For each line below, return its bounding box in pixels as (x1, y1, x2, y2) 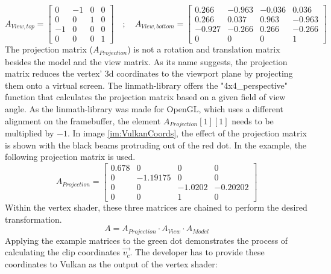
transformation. (5, 212, 62, 225)
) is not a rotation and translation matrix (127, 43, 280, 56)
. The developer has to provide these (130, 246, 265, 258)
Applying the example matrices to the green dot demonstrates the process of (5, 234, 288, 246)
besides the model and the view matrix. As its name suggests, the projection (5, 55, 288, 68)
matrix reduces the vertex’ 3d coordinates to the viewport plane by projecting (5, 67, 293, 80)
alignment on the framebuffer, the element (5, 114, 161, 127)
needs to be (232, 114, 274, 127)
